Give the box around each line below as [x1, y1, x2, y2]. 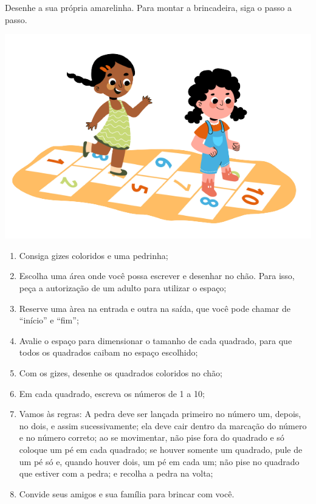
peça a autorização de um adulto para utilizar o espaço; [19, 281, 227, 294]
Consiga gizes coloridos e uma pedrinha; [19, 249, 168, 261]
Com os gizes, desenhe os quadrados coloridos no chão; [19, 366, 222, 379]
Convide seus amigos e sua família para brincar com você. [19, 487, 235, 500]
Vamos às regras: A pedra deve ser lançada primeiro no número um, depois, [19, 407, 301, 420]
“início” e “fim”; [19, 314, 79, 326]
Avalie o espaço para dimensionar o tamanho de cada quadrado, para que [19, 334, 292, 347]
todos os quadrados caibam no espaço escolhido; [19, 346, 198, 359]
